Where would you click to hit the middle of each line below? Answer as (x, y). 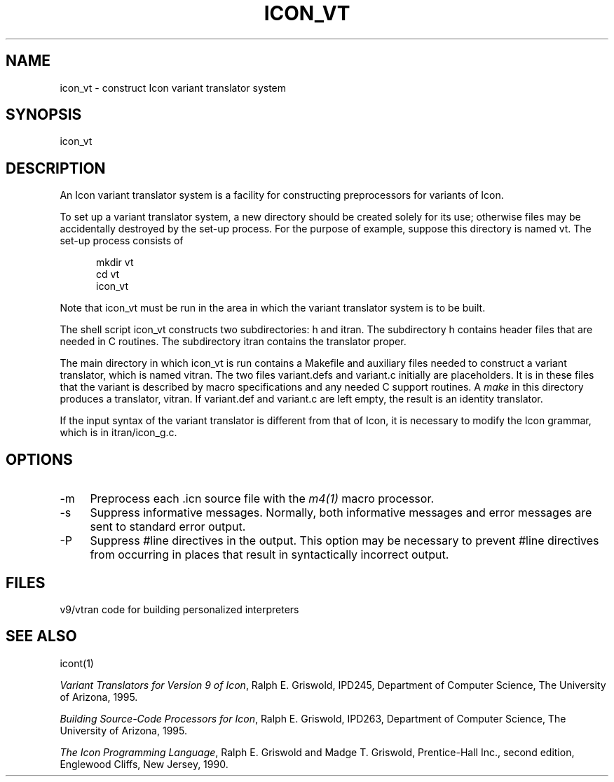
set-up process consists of (122, 241)
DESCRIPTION (56, 168)
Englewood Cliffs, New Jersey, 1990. (144, 764)
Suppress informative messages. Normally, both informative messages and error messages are (341, 513)
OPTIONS (39, 459)
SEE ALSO (41, 636)
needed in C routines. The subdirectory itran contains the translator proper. (233, 342)
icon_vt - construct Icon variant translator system (173, 88)
